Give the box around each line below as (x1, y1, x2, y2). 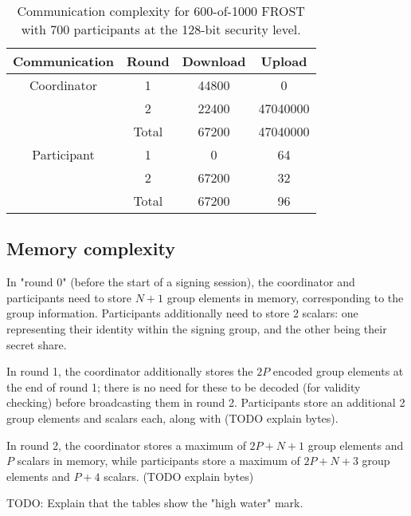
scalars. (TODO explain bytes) (104, 467, 254, 484)
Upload (260, 52, 307, 70)
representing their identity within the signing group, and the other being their (6, 320, 387, 337)
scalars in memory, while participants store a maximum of (17, 452, 300, 469)
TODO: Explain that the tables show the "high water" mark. (6, 494, 303, 511)
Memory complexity (6, 236, 175, 261)
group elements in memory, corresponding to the (166, 289, 404, 305)
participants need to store (6, 289, 131, 305)
